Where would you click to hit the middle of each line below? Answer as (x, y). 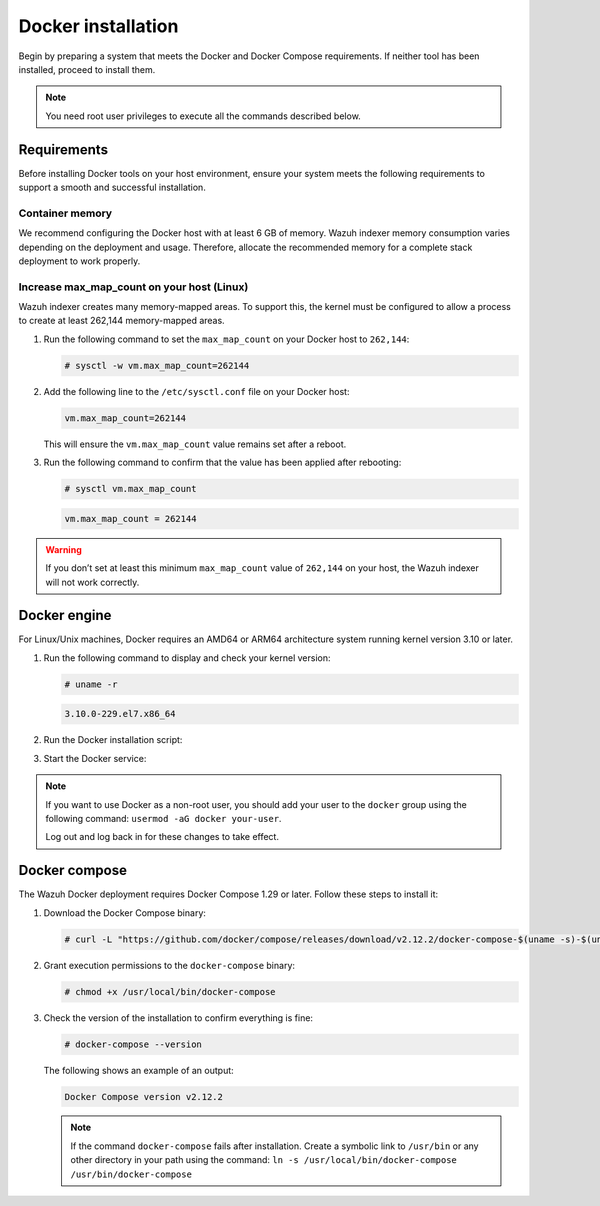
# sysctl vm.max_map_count (130, 489)
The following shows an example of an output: (138, 1070)
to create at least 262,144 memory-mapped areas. (121, 321)
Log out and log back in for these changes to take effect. (162, 837)
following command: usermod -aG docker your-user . (163, 818)
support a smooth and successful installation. (112, 187)
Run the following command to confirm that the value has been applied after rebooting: (222, 462)
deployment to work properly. (79, 261)
